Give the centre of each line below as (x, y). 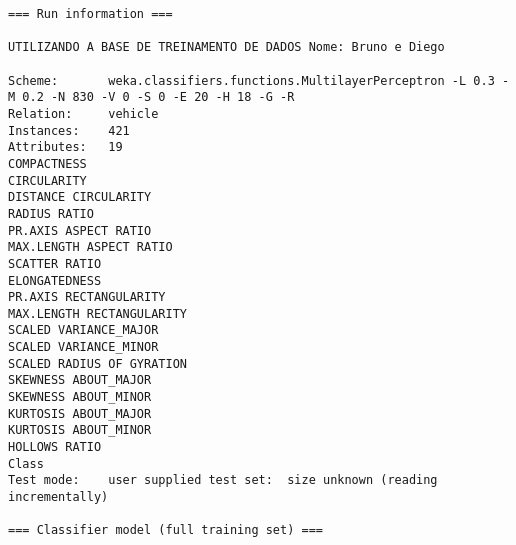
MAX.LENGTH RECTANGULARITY (97, 313)
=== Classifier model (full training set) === (165, 530)
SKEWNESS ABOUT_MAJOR (80, 380)
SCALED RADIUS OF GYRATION (97, 363)
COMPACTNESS (47, 163)
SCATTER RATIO (55, 263)
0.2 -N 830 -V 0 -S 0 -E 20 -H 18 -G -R (158, 97)
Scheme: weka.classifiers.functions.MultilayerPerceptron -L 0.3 (251, 80)
